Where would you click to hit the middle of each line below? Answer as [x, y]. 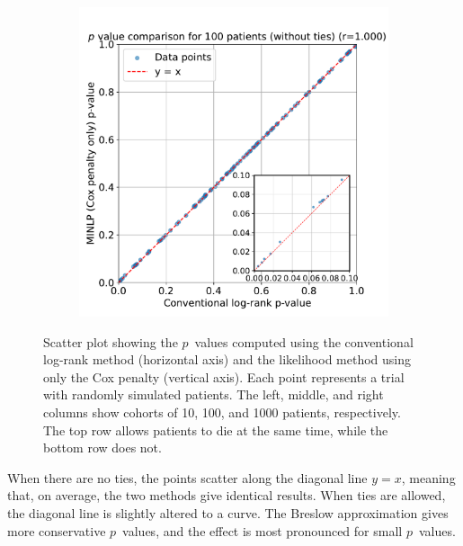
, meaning [428, 477]
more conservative [57, 530]
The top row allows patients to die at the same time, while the [216, 430]
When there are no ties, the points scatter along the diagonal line [187, 477]
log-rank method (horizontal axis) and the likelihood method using [227, 359]
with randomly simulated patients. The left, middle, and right [214, 394]
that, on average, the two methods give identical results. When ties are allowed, [227, 495]
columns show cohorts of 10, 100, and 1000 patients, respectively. [222, 412]
